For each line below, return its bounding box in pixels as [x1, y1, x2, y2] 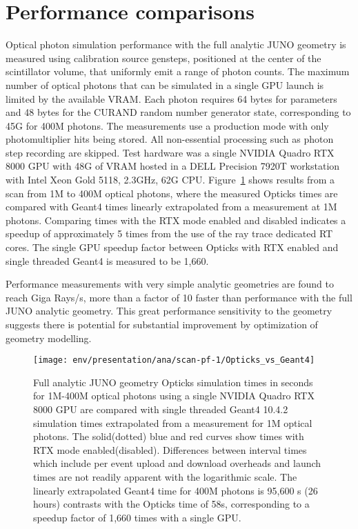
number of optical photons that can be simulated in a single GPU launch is [6, 77, 324, 92]
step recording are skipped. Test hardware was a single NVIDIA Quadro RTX [6, 145, 335, 159]
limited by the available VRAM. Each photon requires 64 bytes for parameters [6, 91, 337, 106]
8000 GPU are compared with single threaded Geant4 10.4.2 [33, 402, 288, 417]
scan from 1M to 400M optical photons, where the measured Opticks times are [6, 186, 338, 200]
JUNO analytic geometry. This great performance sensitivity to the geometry [6, 303, 332, 318]
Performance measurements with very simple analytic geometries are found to [6, 277, 334, 291]
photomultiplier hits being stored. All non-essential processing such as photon [6, 132, 334, 146]
